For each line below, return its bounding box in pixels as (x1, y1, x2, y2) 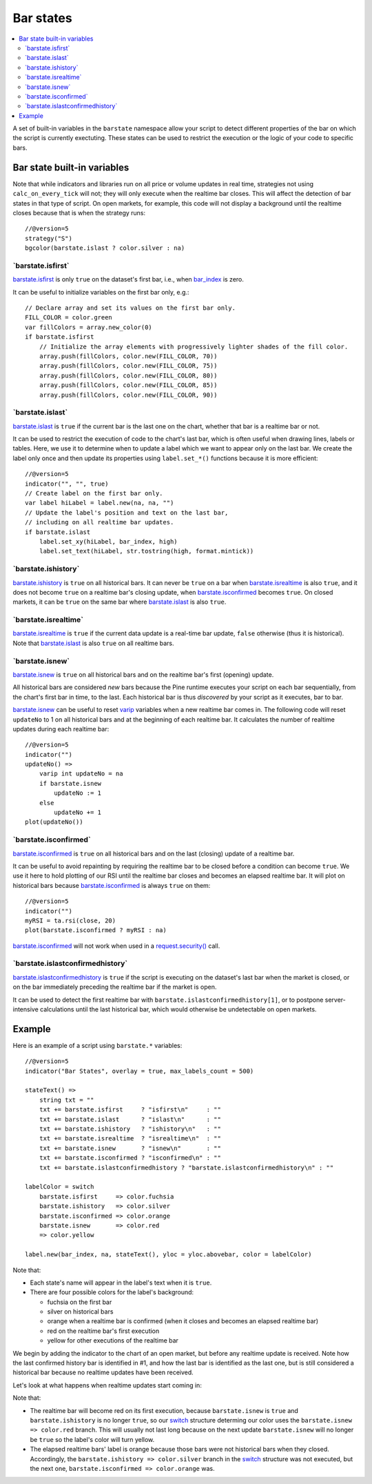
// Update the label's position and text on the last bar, (25, 508, 229, 517)
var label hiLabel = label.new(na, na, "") (25, 499, 174, 507)
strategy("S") (25, 235, 72, 242)
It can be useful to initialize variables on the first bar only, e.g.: (12, 288, 189, 296)
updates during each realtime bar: (12, 724, 110, 733)
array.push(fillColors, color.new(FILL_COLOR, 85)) (39, 382, 218, 389)
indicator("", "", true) (25, 479, 109, 488)
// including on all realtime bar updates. (25, 518, 174, 526)
